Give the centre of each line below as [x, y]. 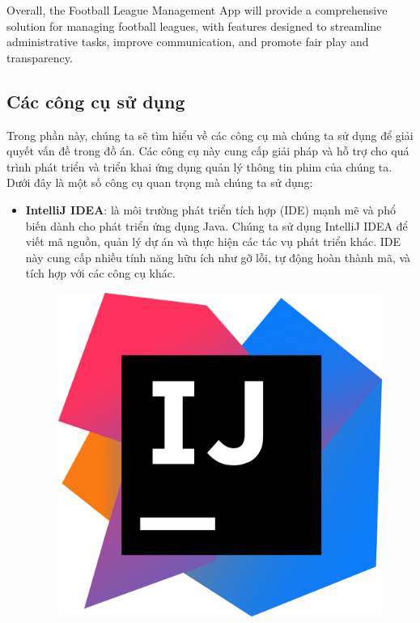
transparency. [40, 57]
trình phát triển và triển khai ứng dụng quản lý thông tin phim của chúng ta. [199, 166]
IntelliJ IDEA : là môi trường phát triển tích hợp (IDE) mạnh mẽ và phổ [210, 209]
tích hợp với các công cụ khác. [100, 273]
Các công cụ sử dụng [96, 101]
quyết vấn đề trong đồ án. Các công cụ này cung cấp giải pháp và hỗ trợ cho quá [208, 151]
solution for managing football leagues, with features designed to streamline [194, 25]
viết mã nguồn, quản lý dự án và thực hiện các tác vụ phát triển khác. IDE [213, 242]
